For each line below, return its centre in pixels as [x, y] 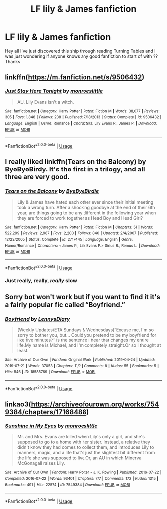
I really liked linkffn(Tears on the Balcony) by [76, 162]
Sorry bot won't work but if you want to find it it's [83, 297]
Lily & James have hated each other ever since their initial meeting [85, 202]
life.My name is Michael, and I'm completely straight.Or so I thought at [89, 345]
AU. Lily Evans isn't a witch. [45, 102]
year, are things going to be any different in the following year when [86, 213]
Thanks [13, 61]
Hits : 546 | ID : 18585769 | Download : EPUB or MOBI [50, 372]
